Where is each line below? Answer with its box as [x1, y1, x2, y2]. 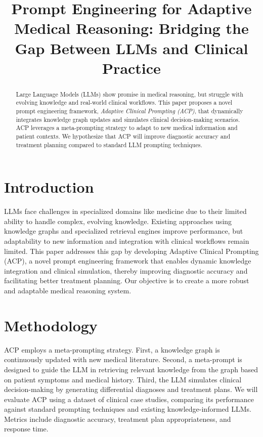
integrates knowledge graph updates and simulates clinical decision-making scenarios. [16, 115, 240, 123]
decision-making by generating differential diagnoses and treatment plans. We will [4, 384, 258, 395]
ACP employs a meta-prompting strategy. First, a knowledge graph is [4, 344, 220, 355]
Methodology [4, 315, 98, 335]
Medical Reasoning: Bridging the [14, 18, 249, 38]
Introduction [4, 177, 94, 197]
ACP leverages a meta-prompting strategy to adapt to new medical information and [16, 123, 238, 132]
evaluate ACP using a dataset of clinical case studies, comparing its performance [4, 394, 254, 404]
